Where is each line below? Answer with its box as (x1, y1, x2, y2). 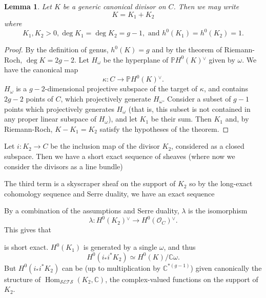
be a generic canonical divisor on (63, 1, 166, 11)
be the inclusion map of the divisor (50, 141, 160, 151)
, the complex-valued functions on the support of (105, 273, 258, 284)
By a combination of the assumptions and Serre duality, (4, 205, 179, 216)
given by (209, 54, 235, 65)
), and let (108, 113, 137, 124)
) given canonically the (190, 262, 262, 273)
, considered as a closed (171, 141, 244, 151)
